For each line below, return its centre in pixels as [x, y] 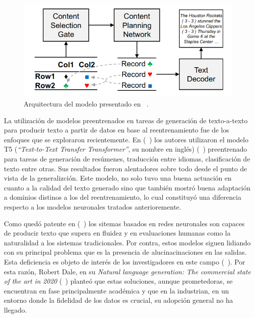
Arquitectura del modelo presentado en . [86, 104]
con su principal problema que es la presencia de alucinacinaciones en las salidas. [125, 252]
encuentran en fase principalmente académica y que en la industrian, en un [116, 290]
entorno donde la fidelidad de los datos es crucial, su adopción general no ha [119, 300]
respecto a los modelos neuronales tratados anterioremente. [93, 206]
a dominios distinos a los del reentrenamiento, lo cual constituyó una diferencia [123, 197]
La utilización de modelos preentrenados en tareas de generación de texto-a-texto [126, 120]
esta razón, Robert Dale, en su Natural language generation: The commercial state [127, 271]
